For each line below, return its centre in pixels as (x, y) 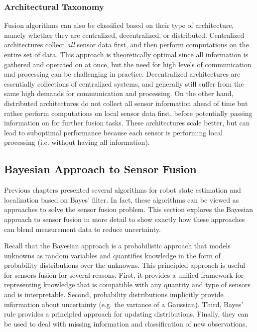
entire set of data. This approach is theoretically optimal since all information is (126, 54)
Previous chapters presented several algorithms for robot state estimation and (123, 190)
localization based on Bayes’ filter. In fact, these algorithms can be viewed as (122, 199)
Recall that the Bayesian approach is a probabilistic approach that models (117, 246)
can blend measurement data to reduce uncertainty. (82, 229)
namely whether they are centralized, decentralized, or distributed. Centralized (124, 35)
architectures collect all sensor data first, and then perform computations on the (127, 45)
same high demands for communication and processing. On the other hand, (119, 93)
